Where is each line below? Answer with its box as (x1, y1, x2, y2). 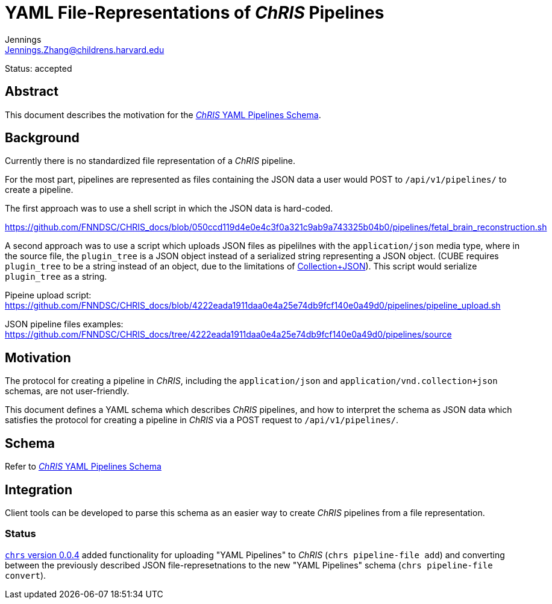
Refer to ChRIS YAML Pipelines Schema (5, 461, 162, 472)
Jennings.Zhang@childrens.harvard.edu (5, 44, 165, 55)
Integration (5, 482, 73, 497)
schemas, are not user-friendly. (5, 386, 130, 397)
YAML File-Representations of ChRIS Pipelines (5, 2, 384, 23)
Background (5, 130, 80, 146)
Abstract (5, 84, 58, 99)
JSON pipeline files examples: (5, 319, 124, 330)
